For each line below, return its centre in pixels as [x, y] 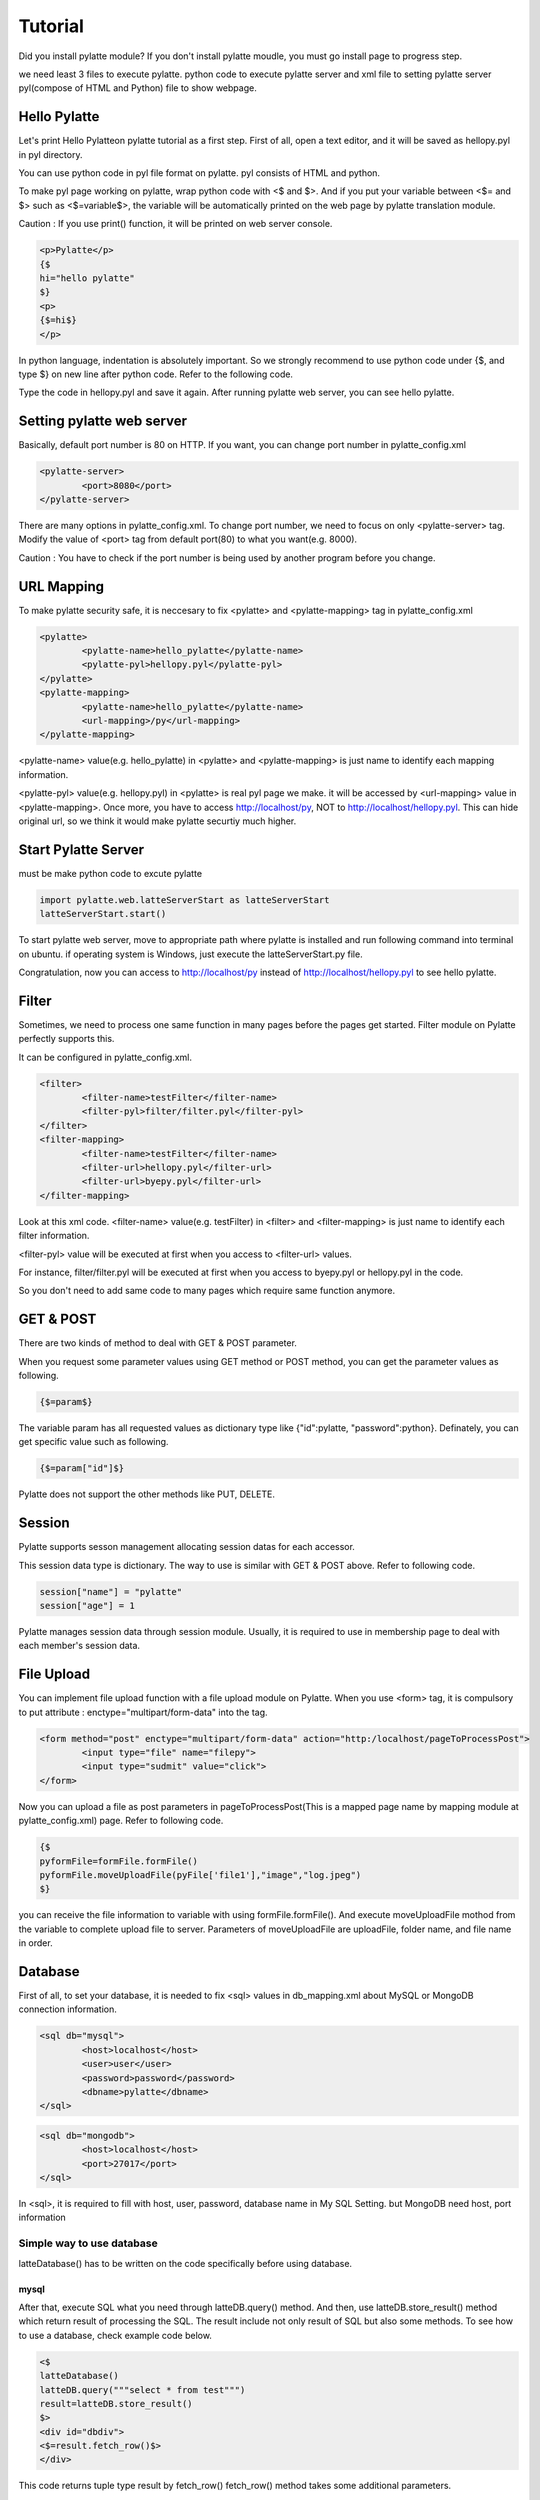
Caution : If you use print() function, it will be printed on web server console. [175, 224]
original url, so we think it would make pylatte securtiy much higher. [157, 821]
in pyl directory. [50, 154]
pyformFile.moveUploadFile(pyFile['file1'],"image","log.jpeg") [200, 1874]
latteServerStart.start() [103, 914]
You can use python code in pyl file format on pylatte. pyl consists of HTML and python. [199, 173]
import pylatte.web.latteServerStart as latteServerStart [184, 899]
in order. [36, 1943]
